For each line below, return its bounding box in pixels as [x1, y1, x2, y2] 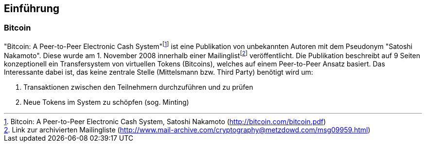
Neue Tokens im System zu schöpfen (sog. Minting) [23, 98, 189, 107]
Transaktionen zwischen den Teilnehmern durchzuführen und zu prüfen [23, 83, 253, 92]
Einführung [4, 2, 59, 15]
